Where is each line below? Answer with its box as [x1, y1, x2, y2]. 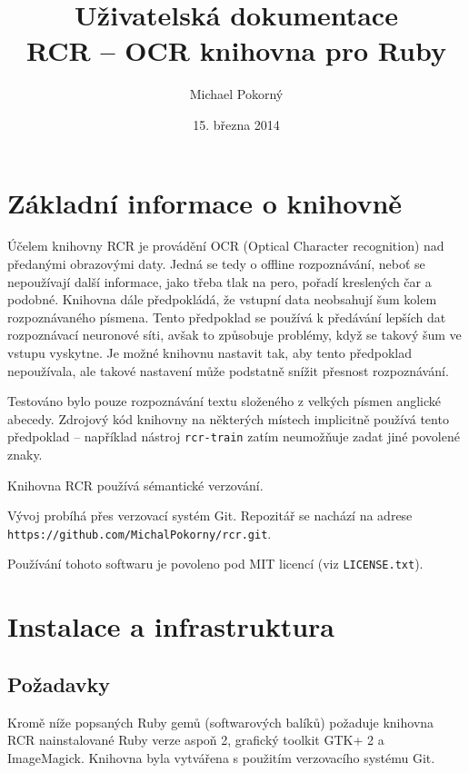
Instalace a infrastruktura [7, 608, 335, 645]
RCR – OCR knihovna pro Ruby [26, 32, 446, 69]
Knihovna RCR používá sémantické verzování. [7, 475, 264, 494]
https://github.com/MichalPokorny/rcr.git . [7, 523, 272, 542]
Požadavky [7, 669, 111, 698]
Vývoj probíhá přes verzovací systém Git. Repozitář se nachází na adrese [7, 506, 413, 525]
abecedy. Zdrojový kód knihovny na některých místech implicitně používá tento [7, 409, 449, 428]
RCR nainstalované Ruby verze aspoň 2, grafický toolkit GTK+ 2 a [7, 730, 384, 749]
